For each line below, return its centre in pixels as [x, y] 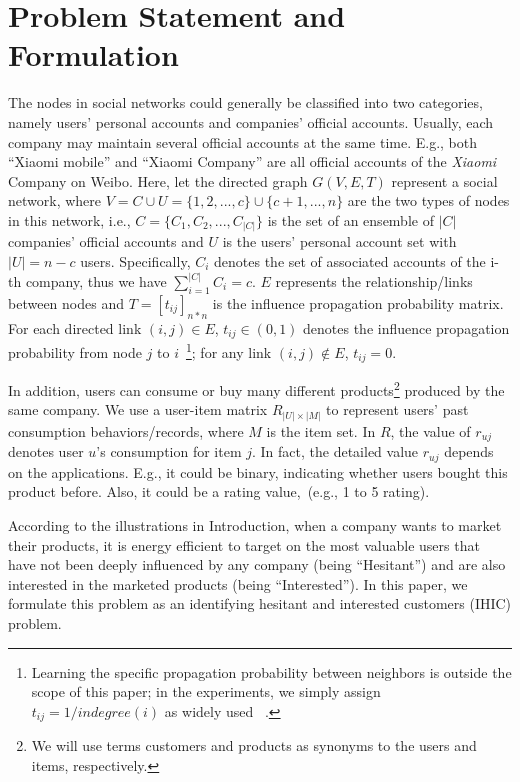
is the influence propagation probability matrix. [358, 302]
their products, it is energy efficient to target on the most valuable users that [244, 544]
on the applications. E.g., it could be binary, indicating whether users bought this [258, 471]
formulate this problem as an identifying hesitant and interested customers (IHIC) [260, 603]
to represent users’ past [397, 409]
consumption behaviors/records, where [126, 430]
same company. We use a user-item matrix [138, 409]
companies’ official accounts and [106, 241]
